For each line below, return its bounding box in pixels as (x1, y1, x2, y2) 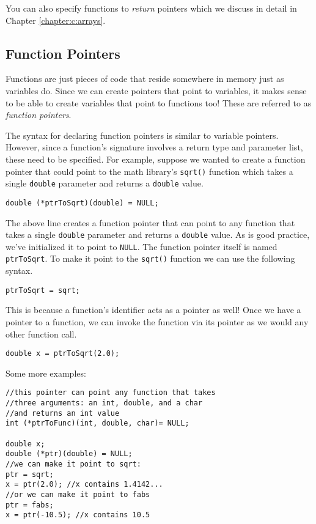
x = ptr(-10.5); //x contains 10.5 (6, 511, 150, 520)
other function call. (6, 327, 77, 340)
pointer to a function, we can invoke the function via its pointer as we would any (6, 315, 309, 328)
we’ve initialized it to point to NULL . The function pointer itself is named (6, 240, 277, 253)
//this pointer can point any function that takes (6, 388, 216, 397)
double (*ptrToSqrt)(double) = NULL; (6, 198, 159, 207)
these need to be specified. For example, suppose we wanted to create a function (6, 152, 306, 165)
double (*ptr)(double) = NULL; (6, 449, 133, 459)
